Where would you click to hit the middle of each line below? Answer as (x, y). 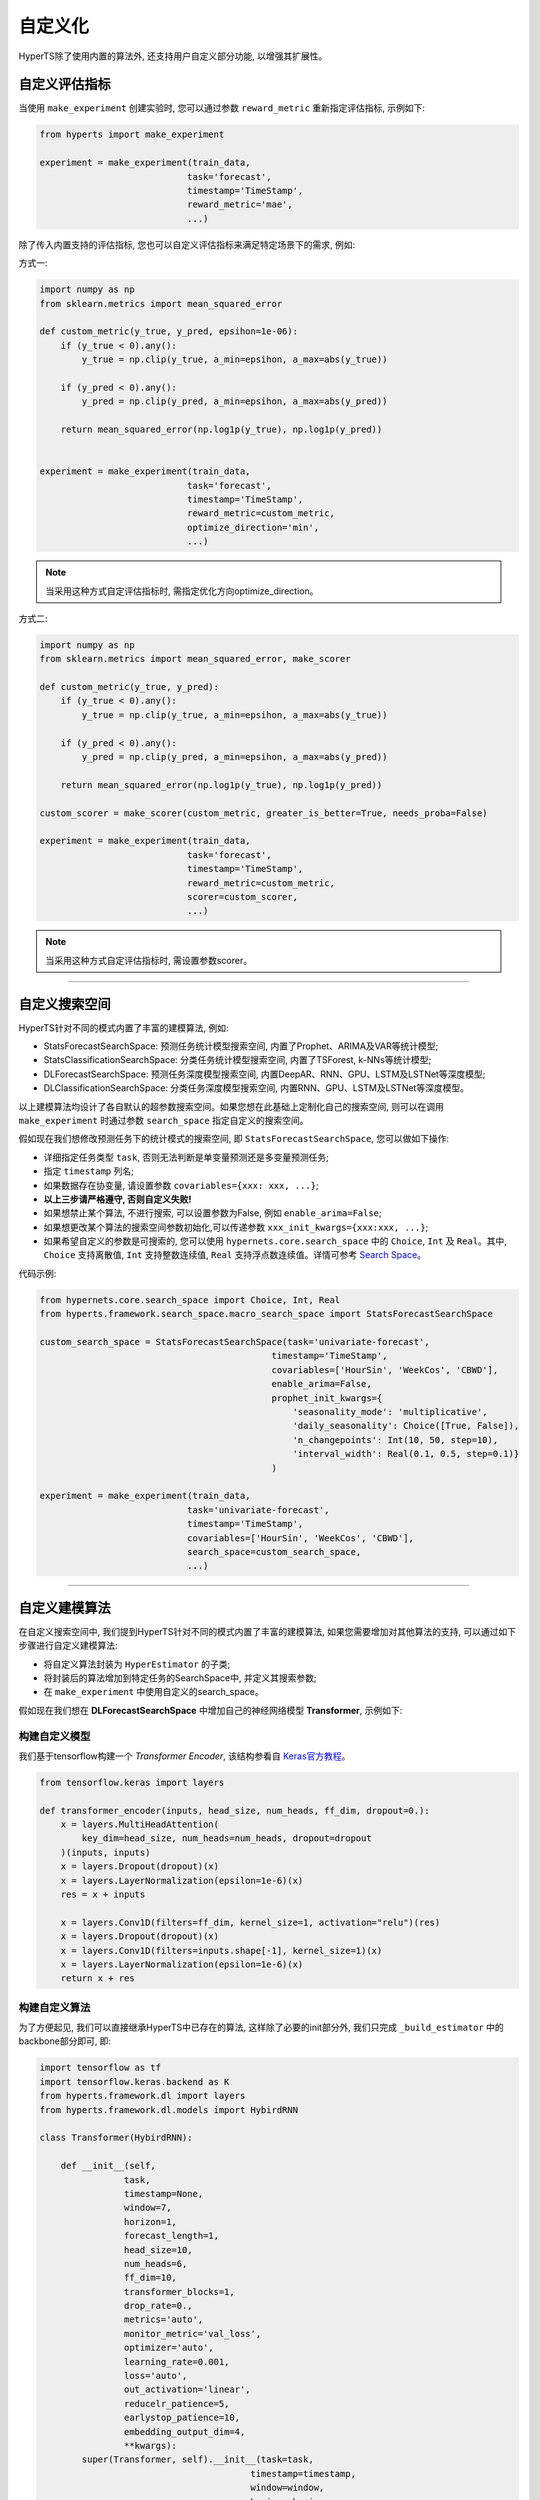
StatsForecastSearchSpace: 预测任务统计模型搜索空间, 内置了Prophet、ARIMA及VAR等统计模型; (241, 1046)
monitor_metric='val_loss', (192, 2333)
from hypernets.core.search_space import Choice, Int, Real (190, 1299)
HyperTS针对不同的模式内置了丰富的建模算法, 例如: (123, 1027)
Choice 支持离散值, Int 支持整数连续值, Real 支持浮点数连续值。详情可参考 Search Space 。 (235, 1255)
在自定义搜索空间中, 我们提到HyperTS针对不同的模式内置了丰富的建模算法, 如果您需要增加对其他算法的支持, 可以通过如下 (267, 1631)
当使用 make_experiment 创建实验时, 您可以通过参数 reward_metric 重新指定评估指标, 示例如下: (221, 108)
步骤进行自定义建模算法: (68, 1646)
